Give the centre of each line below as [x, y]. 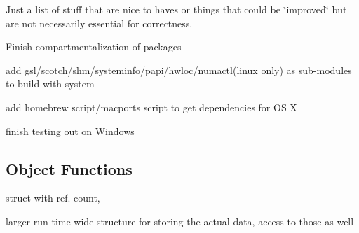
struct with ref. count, [53, 198]
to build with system [50, 84]
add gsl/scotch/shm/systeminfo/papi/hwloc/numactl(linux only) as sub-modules [179, 70]
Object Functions [69, 168]
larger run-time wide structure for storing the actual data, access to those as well [180, 221]
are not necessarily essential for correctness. [99, 23]
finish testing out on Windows [70, 130]
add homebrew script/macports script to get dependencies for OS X [151, 107]
